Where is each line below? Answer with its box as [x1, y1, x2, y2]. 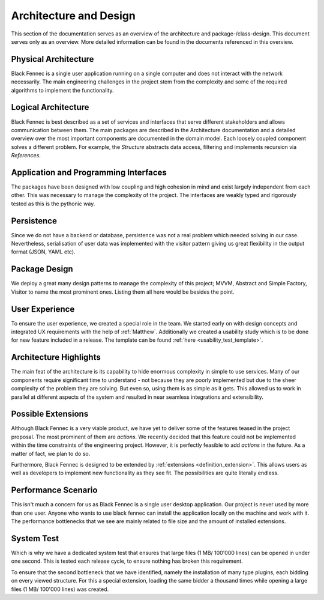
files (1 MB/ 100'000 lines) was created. [11, 586, 109, 593]
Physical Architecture [11, 54, 94, 64]
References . [11, 152, 41, 159]
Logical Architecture [11, 102, 89, 112]
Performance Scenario [11, 485, 98, 495]
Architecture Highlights [11, 352, 101, 363]
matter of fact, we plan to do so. [11, 450, 91, 457]
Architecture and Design [11, 9, 136, 22]
